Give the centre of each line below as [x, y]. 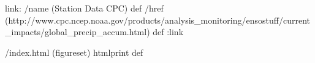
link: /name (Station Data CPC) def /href [84, 8]
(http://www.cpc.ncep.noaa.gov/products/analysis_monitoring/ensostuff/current [157, 20]
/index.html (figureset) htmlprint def [74, 52]
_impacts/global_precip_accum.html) [78, 32]
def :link [168, 32]
